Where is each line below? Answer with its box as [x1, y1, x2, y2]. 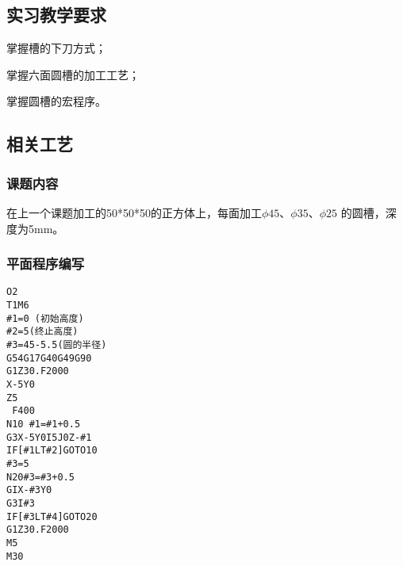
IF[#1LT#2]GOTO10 [6, 445, 98, 457]
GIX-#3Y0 [6, 484, 52, 496]
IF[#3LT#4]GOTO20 [6, 511, 98, 522]
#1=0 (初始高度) [6, 312, 84, 324]
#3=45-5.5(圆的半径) [6, 339, 107, 351]
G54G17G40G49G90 [6, 352, 92, 364]
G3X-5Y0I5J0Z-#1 [6, 431, 92, 443]
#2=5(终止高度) [6, 326, 79, 338]
